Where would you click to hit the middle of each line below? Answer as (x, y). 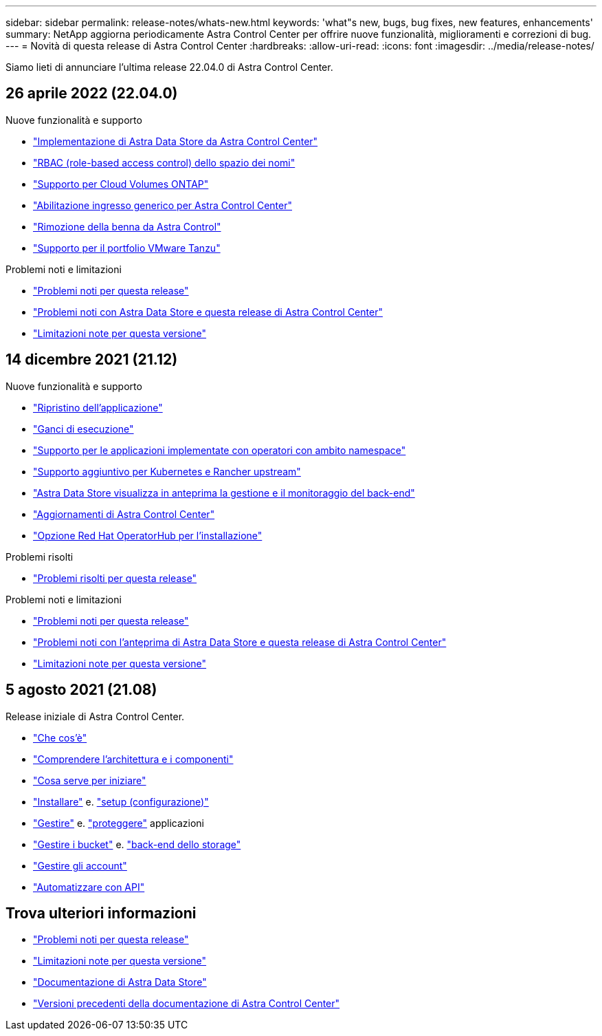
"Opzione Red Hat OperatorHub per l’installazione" (148, 535)
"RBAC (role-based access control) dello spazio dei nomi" (164, 162)
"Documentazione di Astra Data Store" (120, 982)
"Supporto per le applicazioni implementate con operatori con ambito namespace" (220, 450)
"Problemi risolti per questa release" (115, 578)
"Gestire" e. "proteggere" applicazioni (119, 823)
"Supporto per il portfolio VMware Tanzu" (127, 248)
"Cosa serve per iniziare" (90, 780)
